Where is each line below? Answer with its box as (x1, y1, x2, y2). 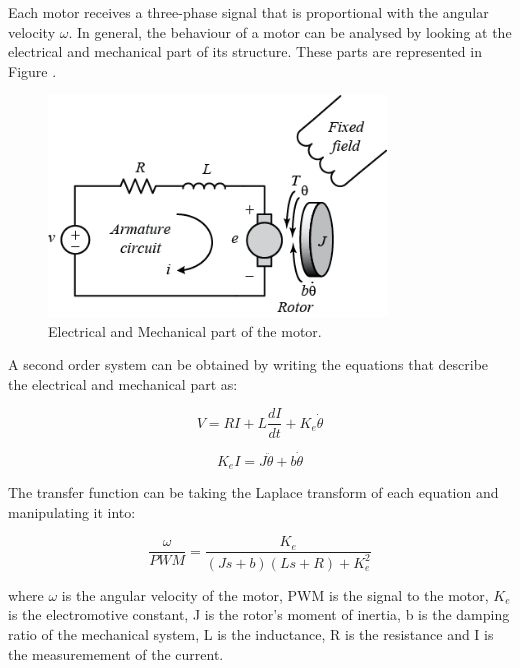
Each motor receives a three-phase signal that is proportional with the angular (8, 2, 489, 22)
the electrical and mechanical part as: (8, 373, 238, 394)
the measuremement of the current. (8, 643, 224, 664)
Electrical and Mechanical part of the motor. (48, 320, 322, 341)
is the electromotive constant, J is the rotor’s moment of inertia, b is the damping (8, 604, 510, 625)
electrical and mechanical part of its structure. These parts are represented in (8, 41, 482, 62)
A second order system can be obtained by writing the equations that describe (8, 354, 489, 375)
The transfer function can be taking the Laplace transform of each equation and (8, 482, 499, 503)
